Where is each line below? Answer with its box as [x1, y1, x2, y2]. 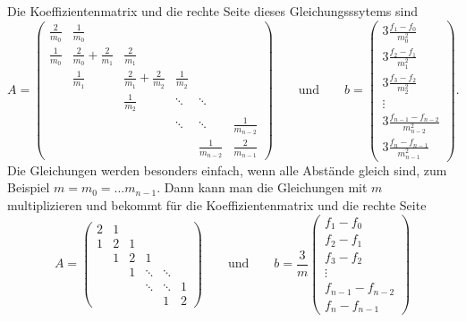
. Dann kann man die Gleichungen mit [157, 178, 368, 197]
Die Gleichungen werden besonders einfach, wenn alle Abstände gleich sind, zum [7, 160, 447, 179]
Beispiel [7, 178, 50, 197]
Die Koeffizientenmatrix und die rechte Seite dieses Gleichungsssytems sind [7, 2, 418, 20]
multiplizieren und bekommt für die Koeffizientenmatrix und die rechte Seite [7, 196, 427, 214]
